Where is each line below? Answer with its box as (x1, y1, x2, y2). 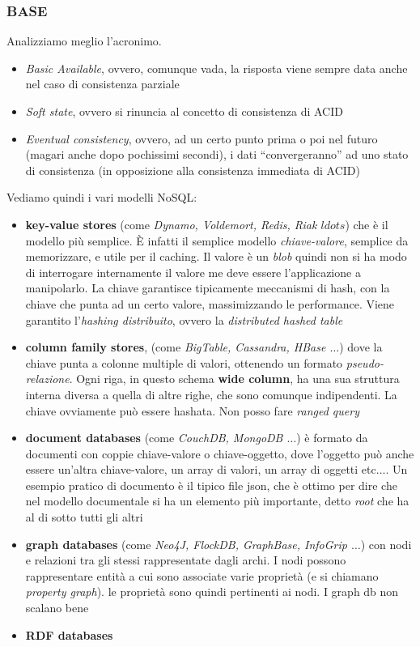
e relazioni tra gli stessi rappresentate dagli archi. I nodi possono (25, 551, 346, 568)
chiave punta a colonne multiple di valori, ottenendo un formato (25, 354, 343, 371)
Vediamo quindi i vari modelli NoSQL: (6, 189, 197, 206)
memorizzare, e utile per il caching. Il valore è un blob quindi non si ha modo (25, 248, 407, 265)
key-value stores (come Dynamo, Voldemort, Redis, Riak (25, 215, 317, 232)
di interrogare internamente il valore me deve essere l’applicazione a (25, 263, 361, 280)
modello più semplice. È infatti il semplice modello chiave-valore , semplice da (25, 232, 409, 249)
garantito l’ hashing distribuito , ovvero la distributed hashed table (25, 311, 343, 328)
